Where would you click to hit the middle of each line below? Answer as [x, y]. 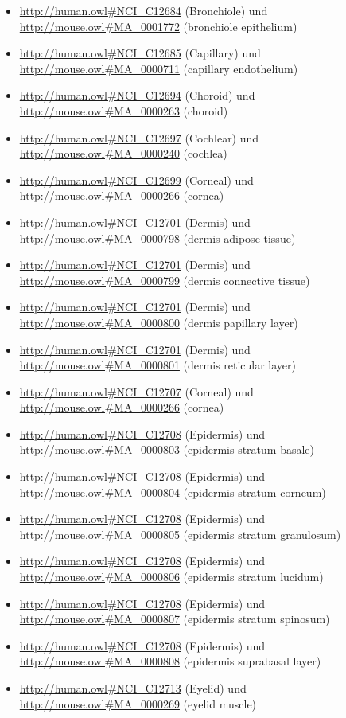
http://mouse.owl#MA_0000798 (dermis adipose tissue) [157, 238]
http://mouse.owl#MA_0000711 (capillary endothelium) [159, 68]
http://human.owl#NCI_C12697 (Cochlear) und [139, 137]
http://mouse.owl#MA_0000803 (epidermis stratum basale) [167, 449]
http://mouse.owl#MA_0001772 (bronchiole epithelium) [158, 26]
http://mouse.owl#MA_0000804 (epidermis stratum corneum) [173, 492]
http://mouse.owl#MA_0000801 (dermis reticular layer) [157, 365]
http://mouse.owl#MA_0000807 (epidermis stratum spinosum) [175, 619]
